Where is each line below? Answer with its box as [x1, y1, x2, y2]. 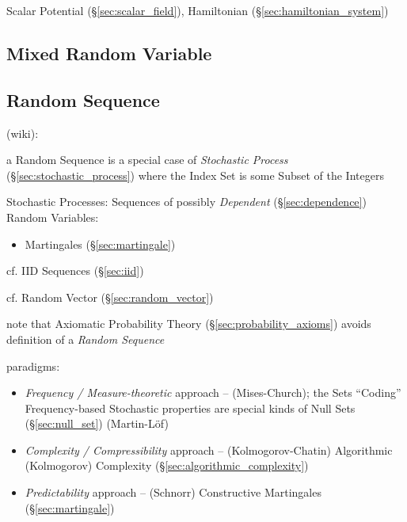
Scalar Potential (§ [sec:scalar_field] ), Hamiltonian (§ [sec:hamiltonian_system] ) [6, 2, 389, 18]
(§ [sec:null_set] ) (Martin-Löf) [25, 415, 169, 432]
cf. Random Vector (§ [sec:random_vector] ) [6, 288, 214, 305]
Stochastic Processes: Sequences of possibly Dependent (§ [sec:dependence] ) [6, 193, 367, 210]
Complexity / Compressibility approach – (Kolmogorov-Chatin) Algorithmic [25, 441, 393, 458]
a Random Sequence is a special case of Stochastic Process [6, 151, 288, 168]
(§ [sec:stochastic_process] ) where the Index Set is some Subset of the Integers [6, 166, 384, 183]
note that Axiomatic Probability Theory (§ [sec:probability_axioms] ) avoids [6, 315, 371, 332]
